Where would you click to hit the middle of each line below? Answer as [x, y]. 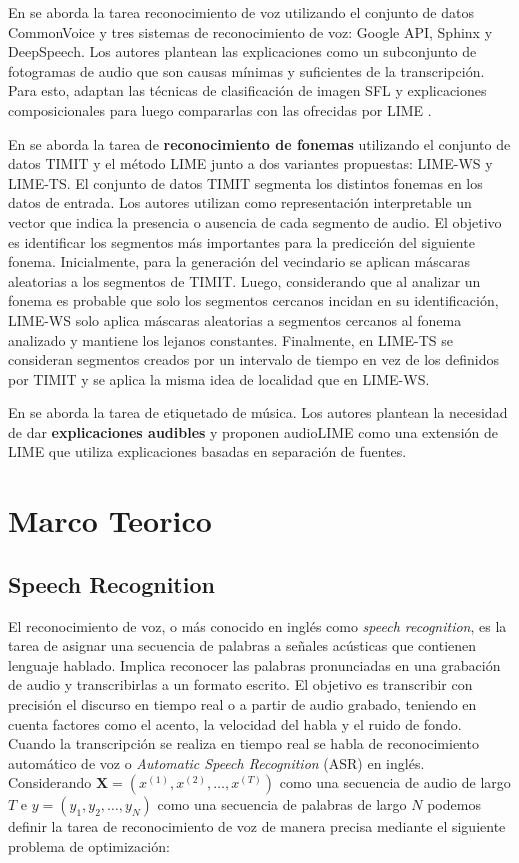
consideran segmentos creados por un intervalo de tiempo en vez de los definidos [253, 359]
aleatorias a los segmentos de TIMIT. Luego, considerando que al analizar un [244, 280]
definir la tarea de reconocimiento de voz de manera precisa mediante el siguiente [257, 826]
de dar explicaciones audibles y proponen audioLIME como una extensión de [253, 431]
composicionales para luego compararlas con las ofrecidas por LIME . [220, 109]
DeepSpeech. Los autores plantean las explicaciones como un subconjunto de [242, 51]
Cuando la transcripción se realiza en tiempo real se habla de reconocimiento [243, 743]
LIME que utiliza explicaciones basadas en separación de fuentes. [207, 451]
